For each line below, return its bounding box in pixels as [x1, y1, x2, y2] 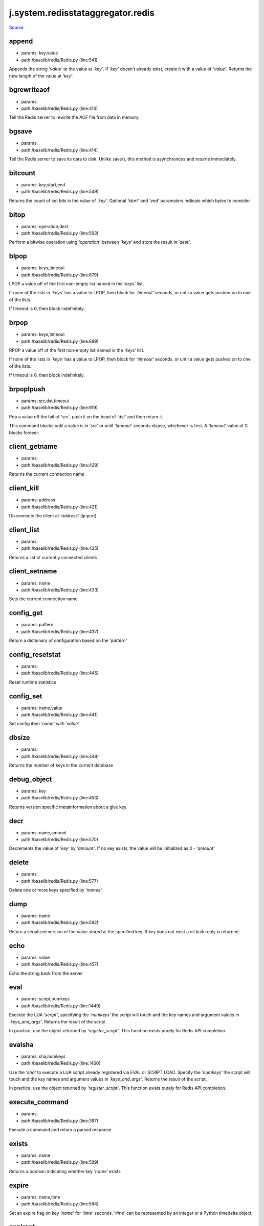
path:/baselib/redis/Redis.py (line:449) [21, 753, 99, 759]
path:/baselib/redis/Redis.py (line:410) [21, 105, 98, 111]
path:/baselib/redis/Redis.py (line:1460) [21, 1060, 101, 1066]
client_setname [9, 567, 57, 576]
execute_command [9, 1098, 68, 1106]
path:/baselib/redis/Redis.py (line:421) [21, 504, 98, 510]
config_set [9, 692, 43, 700]
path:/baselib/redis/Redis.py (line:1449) [21, 1003, 101, 1009]
